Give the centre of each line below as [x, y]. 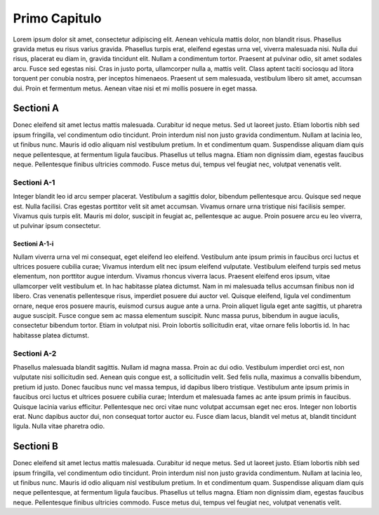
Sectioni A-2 [35, 353]
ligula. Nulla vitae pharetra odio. [59, 426]
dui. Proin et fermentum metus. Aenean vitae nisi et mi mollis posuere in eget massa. [135, 88]
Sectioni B [36, 447]
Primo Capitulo [57, 18]
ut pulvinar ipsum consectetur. [57, 226]
